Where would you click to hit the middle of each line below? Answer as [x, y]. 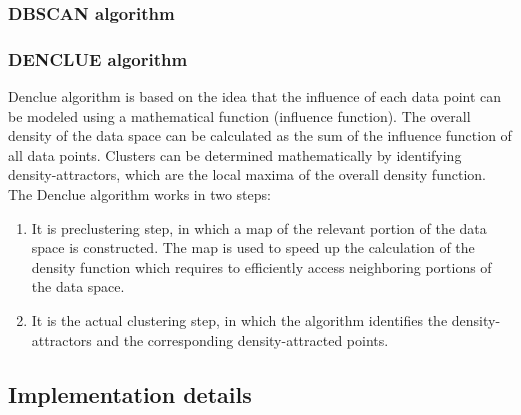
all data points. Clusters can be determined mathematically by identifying [235, 154]
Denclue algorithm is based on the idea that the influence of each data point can [255, 96]
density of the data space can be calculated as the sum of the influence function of [260, 135]
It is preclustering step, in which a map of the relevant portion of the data [259, 227]
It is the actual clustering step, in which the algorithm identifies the [239, 320]
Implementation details [130, 393]
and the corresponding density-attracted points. [242, 339]
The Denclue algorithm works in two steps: [139, 194]
